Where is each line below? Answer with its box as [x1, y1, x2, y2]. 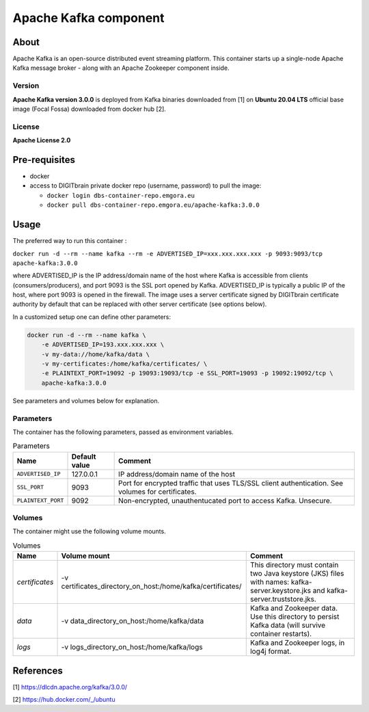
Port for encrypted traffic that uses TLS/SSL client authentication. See [118, 478, 344, 487]
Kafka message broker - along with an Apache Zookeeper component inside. [12, 64, 230, 72]
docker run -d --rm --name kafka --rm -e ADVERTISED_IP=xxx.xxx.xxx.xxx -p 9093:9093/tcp [12, 250, 323, 257]
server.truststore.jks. [249, 594, 317, 604]
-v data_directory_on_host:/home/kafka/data [61, 616, 204, 626]
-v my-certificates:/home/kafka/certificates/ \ [41, 360, 208, 368]
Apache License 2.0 [12, 136, 71, 144]
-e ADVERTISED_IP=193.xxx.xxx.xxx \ [41, 341, 164, 348]
